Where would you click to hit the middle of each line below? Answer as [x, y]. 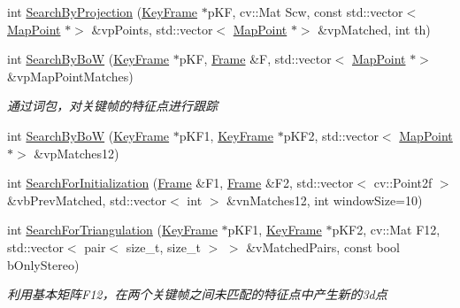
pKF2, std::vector [331, 135]
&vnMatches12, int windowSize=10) [325, 200]
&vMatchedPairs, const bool [323, 246]
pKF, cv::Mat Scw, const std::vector [305, 12]
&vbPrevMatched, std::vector [87, 200]
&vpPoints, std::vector [152, 29]
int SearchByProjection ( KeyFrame [103, 12]
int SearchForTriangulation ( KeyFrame [112, 230]
